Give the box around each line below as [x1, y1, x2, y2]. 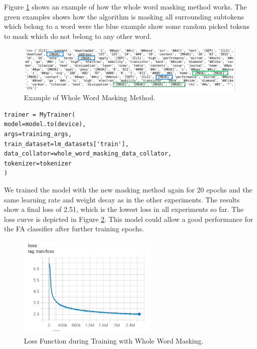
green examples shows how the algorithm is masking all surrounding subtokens [4, 11, 244, 21]
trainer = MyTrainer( [4, 111, 76, 118]
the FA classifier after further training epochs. [4, 223, 144, 234]
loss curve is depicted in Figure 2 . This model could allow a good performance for [4, 213, 254, 224]
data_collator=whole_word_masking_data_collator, [4, 150, 172, 158]
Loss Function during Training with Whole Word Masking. [24, 336, 204, 346]
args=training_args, [4, 131, 72, 138]
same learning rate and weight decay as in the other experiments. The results [4, 194, 240, 204]
